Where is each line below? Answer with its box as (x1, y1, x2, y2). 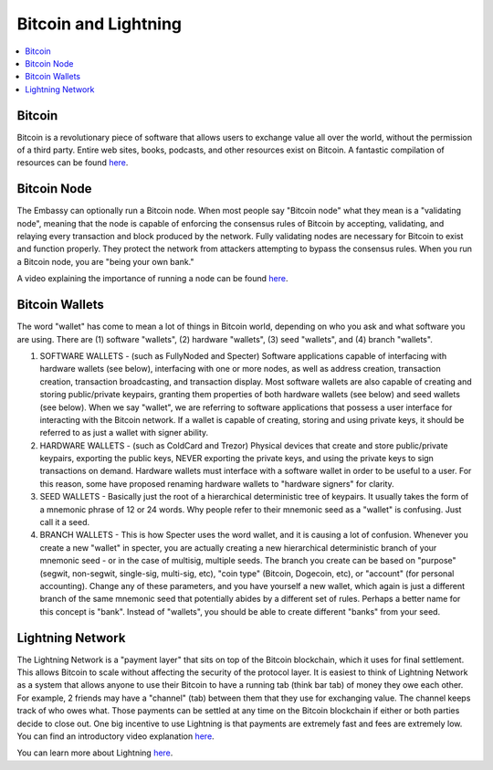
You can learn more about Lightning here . (16, 747, 173, 758)
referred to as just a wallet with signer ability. (39, 427, 209, 438)
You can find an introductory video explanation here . (16, 731, 215, 742)
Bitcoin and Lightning (16, 14, 183, 34)
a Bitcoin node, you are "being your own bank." (16, 256, 195, 267)
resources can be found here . (16, 157, 129, 168)
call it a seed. (39, 517, 90, 528)
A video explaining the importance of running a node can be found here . (16, 273, 288, 284)
